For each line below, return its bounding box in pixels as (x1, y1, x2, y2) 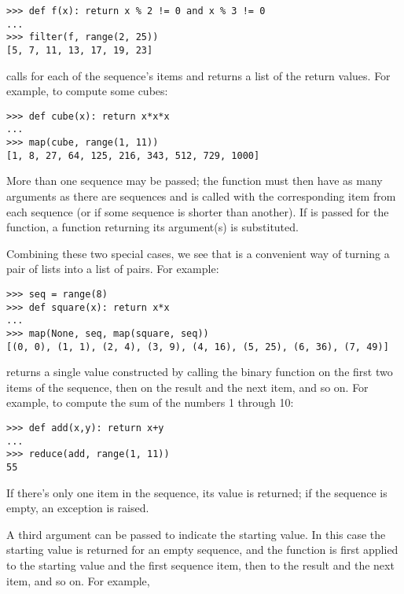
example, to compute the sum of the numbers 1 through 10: (6, 394, 294, 411)
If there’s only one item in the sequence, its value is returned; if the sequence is (6, 484, 387, 500)
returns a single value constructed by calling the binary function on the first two (6, 363, 393, 380)
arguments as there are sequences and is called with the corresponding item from (6, 188, 396, 205)
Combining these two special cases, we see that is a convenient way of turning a (6, 245, 390, 261)
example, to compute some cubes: (6, 83, 168, 99)
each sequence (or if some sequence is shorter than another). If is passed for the (6, 203, 389, 220)
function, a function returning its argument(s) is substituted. (6, 219, 299, 235)
